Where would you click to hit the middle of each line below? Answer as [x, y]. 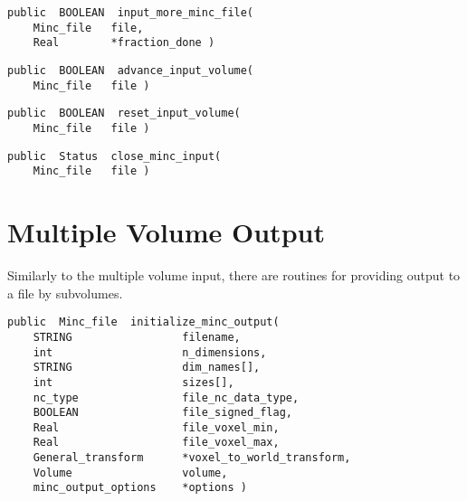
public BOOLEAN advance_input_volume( [131, 70]
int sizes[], [133, 382]
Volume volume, [130, 473]
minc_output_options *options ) [140, 488]
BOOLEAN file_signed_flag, [162, 413]
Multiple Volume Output [166, 232]
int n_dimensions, [150, 352]
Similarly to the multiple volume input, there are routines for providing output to [234, 275]
